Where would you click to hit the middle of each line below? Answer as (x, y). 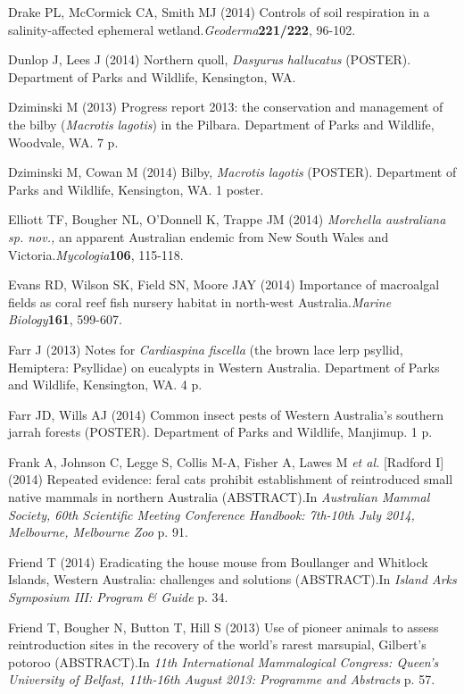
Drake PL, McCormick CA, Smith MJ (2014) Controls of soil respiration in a (219, 12)
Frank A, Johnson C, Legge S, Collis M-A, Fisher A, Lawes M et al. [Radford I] (226, 461)
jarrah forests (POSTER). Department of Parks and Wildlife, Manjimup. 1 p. (220, 432)
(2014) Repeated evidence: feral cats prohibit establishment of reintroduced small (231, 479)
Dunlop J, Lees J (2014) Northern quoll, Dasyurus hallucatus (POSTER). (210, 59)
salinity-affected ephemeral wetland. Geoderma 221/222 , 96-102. (182, 29)
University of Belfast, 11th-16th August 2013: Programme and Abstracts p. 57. (222, 679)
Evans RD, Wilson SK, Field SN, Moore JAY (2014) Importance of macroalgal (224, 284)
